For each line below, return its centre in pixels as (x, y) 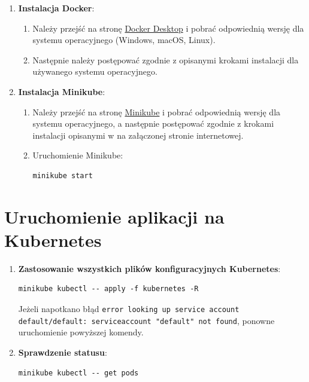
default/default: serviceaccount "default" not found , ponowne (146, 320)
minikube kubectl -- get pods (78, 373)
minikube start (63, 175)
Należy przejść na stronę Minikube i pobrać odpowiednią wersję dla (157, 111)
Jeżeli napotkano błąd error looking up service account (129, 309)
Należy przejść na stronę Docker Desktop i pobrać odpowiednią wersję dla (168, 28)
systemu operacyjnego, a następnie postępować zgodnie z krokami (153, 123)
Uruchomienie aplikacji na (114, 216)
